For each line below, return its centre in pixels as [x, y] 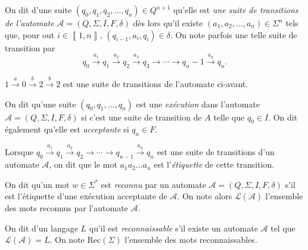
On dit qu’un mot [37, 184]
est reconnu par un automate [153, 184]
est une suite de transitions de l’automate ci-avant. [155, 83]
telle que [229, 117]
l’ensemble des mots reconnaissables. [191, 240]
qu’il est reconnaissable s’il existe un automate [173, 228]
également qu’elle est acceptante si [67, 129]
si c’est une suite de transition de [141, 117]
